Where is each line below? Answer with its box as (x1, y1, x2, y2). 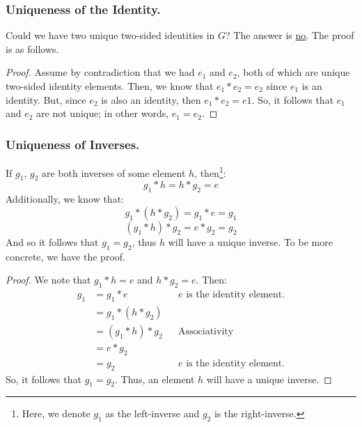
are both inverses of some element (41, 165, 186, 180)
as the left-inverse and (105, 406, 200, 421)
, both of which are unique (237, 65, 350, 79)
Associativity (178, 326, 234, 336)
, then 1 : (194, 164, 226, 180)
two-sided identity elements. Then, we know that (6, 79, 214, 93)
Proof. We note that (6, 272, 91, 287)
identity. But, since (6, 92, 86, 107)
